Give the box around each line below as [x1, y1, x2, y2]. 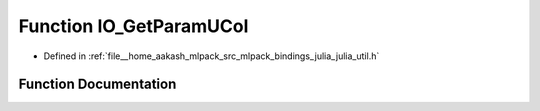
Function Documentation [18, 76, 177, 93]
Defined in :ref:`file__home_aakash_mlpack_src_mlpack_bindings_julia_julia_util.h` [43, 50, 380, 62]
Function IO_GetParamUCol [18, 15, 249, 37]
